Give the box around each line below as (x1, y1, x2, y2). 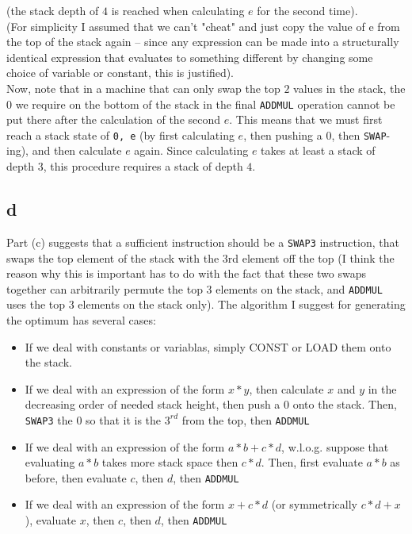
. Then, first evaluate (261, 454, 363, 471)
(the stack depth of (6, 2, 99, 18)
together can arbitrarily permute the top (6, 280, 203, 297)
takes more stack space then (101, 454, 238, 471)
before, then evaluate (25, 469, 127, 486)
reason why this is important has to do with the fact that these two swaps (6, 265, 367, 282)
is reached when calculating (111, 2, 245, 18)
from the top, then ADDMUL (181, 411, 310, 428)
